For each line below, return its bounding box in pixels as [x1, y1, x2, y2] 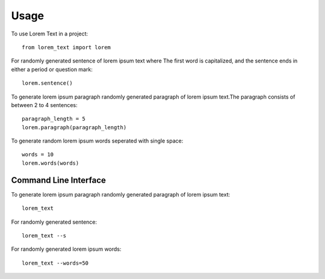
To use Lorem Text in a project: [11, 30, 88, 37]
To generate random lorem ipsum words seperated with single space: [11, 137, 184, 144]
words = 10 [22, 151, 54, 158]
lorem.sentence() [22, 80, 73, 87]
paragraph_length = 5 [22, 115, 85, 123]
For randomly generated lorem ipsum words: [11, 245, 122, 253]
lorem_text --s [22, 232, 67, 239]
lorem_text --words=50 [22, 259, 89, 266]
